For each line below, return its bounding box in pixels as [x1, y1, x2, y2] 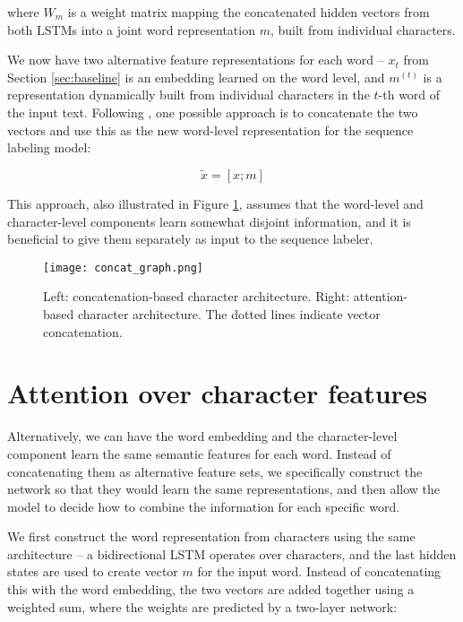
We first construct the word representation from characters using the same [7, 527, 416, 546]
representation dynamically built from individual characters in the [7, 85, 370, 104]
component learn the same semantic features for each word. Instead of [7, 444, 391, 462]
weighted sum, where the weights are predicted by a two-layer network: [7, 597, 398, 616]
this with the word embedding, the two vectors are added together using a [7, 580, 415, 599]
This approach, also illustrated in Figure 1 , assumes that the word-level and [7, 194, 424, 212]
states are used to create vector [7, 562, 178, 581]
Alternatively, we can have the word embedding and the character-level [7, 427, 398, 445]
